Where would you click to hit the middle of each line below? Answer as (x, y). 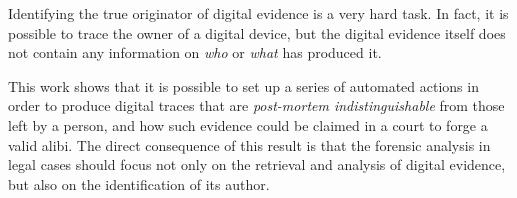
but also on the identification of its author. (139, 183)
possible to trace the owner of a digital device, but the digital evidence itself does (257, 32)
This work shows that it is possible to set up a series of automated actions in (243, 85)
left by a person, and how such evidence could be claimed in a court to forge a (248, 124)
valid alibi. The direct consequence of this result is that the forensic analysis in (249, 144)
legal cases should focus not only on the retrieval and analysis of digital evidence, (257, 164)
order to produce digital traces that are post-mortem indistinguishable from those (256, 105)
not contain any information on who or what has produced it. (195, 52)
